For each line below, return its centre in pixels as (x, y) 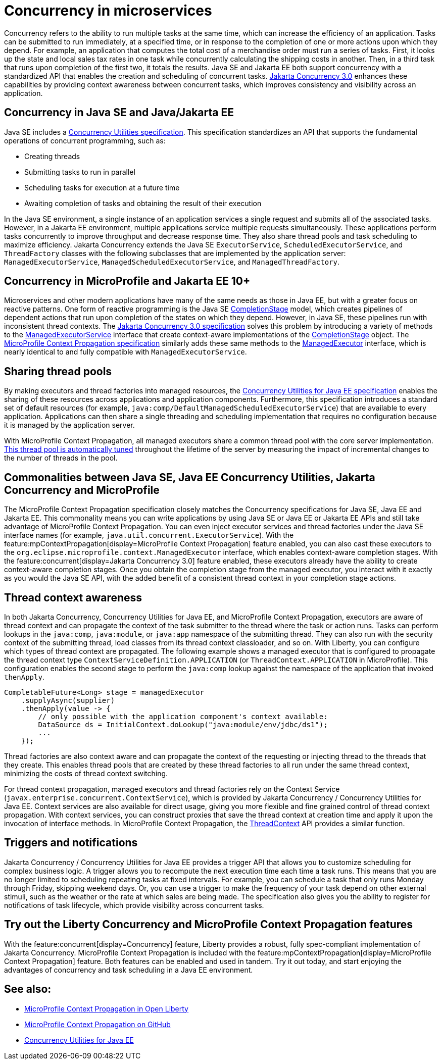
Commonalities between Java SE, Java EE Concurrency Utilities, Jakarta (190, 477)
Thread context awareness (73, 597)
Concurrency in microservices (108, 11)
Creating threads (52, 156)
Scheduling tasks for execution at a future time (102, 187)
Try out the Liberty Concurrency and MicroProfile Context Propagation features (209, 925)
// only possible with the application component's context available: (183, 716)
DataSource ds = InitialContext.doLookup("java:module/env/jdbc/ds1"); (183, 724)
